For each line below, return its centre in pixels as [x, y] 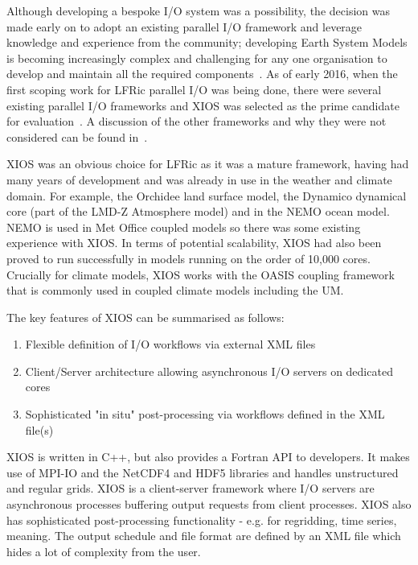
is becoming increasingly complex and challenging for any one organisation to [197, 58]
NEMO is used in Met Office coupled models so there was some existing [184, 227]
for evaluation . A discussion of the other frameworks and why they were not [197, 121]
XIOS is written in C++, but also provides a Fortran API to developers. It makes [208, 457]
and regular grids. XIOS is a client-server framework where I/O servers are [191, 488]
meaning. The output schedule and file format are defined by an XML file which [204, 536]
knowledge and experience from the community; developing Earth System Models [207, 42]
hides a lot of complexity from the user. [104, 551]
